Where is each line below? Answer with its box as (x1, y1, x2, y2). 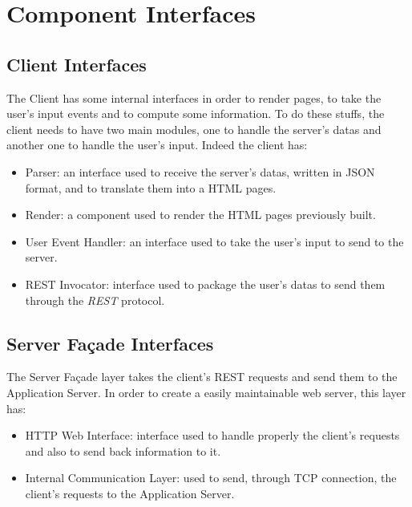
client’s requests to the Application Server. (25, 485, 235, 501)
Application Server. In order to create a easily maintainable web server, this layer (6, 383, 406, 400)
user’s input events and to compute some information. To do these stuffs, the (6, 105, 385, 122)
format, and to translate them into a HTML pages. (25, 179, 277, 196)
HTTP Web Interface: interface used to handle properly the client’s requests (25, 427, 400, 444)
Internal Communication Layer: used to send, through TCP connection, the (25, 469, 397, 486)
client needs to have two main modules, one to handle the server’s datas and (6, 120, 382, 137)
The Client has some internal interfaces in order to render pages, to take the (6, 89, 382, 106)
